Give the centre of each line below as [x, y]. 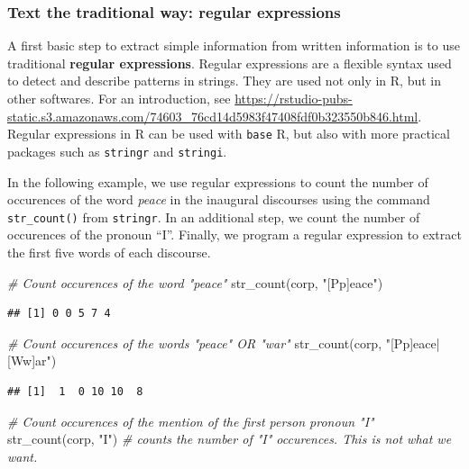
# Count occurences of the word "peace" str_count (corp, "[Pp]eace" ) [195, 282]
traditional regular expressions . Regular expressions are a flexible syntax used [230, 63]
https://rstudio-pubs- [294, 98]
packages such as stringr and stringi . [117, 151]
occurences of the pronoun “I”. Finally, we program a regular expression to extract [234, 234]
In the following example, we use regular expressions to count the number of [218, 181]
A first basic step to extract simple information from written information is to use [234, 45]
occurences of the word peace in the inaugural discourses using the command [219, 199]
